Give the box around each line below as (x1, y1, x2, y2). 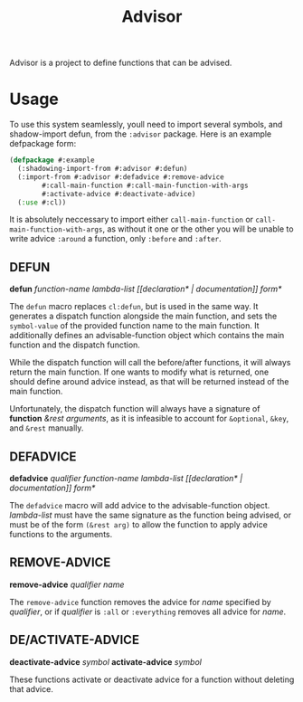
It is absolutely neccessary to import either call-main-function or (9, 214, 254, 225)
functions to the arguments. (9, 529, 113, 539)
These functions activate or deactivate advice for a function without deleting (9, 674, 295, 685)
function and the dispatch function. (9, 339, 140, 350)
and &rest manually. (9, 422, 84, 433)
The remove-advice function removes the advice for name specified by (9, 596, 271, 607)
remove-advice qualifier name (9, 579, 125, 590)
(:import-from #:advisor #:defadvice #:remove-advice (17, 172, 224, 182)
